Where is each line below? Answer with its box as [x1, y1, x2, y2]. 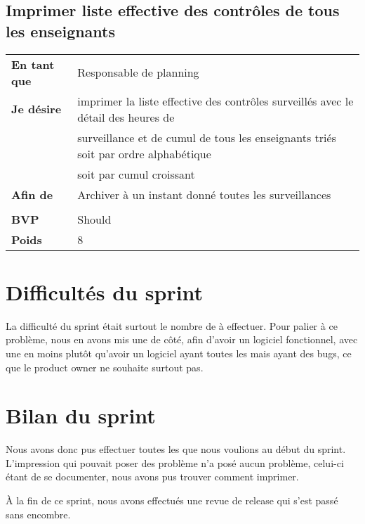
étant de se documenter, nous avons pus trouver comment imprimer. [6, 469, 299, 484]
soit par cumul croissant [77, 165, 195, 182]
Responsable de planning [77, 64, 199, 81]
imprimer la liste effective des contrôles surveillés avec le [77, 92, 354, 109]
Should [77, 210, 112, 227]
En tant [11, 56, 55, 72]
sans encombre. [6, 506, 71, 521]
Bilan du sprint [6, 401, 156, 430]
